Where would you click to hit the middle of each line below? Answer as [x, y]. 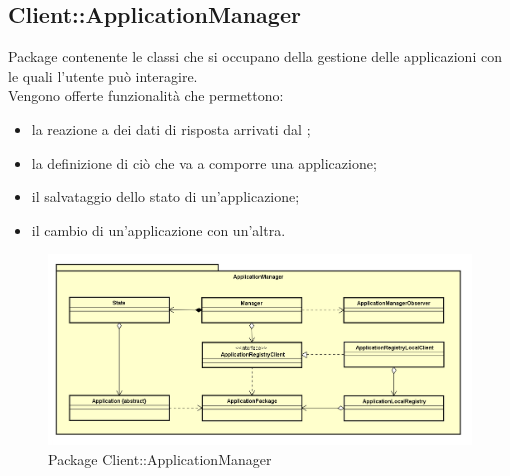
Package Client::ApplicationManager [160, 459]
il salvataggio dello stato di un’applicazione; [165, 196]
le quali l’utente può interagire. [103, 75]
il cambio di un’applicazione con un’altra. [158, 229]
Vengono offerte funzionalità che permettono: [146, 95]
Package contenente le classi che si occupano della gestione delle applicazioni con [255, 56]
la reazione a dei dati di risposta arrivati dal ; [171, 128]
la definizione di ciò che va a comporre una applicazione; [204, 162]
